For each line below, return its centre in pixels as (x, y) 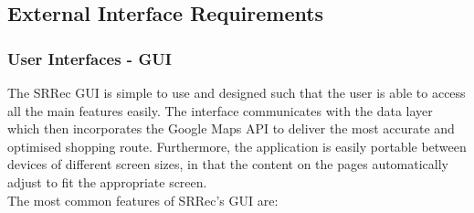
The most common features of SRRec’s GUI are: (143, 200)
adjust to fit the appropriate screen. (107, 181)
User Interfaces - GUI (90, 58)
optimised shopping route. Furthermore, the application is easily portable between (237, 146)
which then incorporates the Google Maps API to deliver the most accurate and (231, 128)
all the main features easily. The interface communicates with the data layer (220, 110)
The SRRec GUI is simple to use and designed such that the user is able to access (237, 92)
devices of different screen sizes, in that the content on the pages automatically (228, 164)
